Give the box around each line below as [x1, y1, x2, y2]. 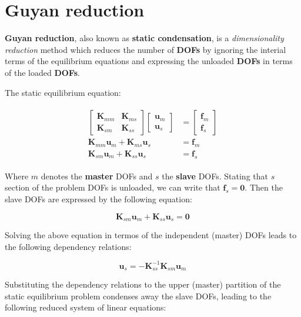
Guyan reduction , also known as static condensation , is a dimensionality [5, 32, 284, 44]
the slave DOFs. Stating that [162, 169, 268, 182]
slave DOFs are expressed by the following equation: [5, 193, 192, 205]
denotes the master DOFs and [41, 169, 153, 182]
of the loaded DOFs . [5, 66, 80, 78]
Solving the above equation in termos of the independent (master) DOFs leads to [5, 229, 297, 241]
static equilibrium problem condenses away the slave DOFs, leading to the [5, 289, 272, 302]
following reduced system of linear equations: [5, 301, 166, 313]
